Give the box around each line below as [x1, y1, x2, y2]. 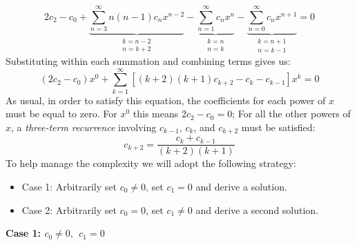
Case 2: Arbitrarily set [21, 202, 117, 217]
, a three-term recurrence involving [11, 119, 157, 134]
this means [133, 106, 179, 121]
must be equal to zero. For [6, 106, 117, 121]
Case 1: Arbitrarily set [21, 179, 117, 194]
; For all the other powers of [232, 106, 351, 121]
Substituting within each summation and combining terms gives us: [6, 54, 291, 68]
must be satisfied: [241, 119, 316, 134]
